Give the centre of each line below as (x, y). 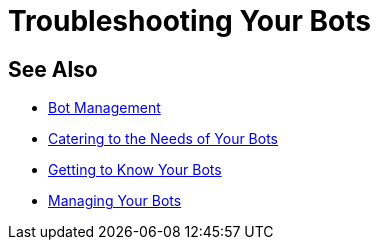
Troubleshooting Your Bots (189, 21)
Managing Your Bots (115, 201)
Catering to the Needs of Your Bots (163, 139)
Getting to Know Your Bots (135, 170)
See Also (53, 69)
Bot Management (104, 108)
